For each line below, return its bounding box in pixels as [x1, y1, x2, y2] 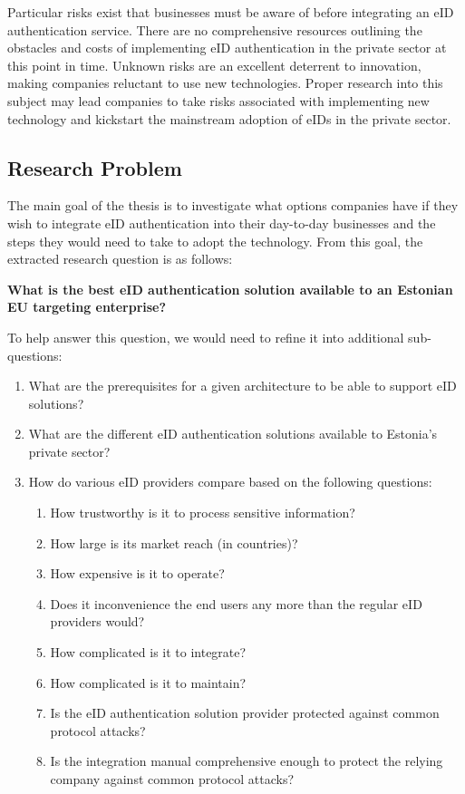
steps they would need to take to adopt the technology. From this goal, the [7, 231, 423, 250]
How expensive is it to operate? [50, 564, 225, 583]
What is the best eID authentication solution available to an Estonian [7, 279, 453, 298]
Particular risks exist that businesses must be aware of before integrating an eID [7, 3, 454, 21]
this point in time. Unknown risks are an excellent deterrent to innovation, [7, 55, 421, 74]
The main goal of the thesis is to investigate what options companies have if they [7, 196, 459, 215]
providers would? [50, 612, 145, 631]
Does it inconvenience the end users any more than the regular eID [50, 594, 422, 613]
